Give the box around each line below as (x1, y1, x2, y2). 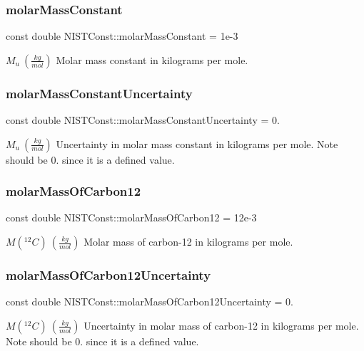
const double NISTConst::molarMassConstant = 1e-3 (6, 28, 238, 43)
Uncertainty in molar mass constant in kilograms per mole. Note (56, 136, 338, 151)
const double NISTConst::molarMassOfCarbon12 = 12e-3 (6, 210, 257, 225)
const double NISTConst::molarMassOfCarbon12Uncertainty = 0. (6, 294, 293, 309)
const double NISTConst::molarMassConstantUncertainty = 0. (6, 112, 280, 127)
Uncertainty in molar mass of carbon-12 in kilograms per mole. (84, 318, 359, 332)
